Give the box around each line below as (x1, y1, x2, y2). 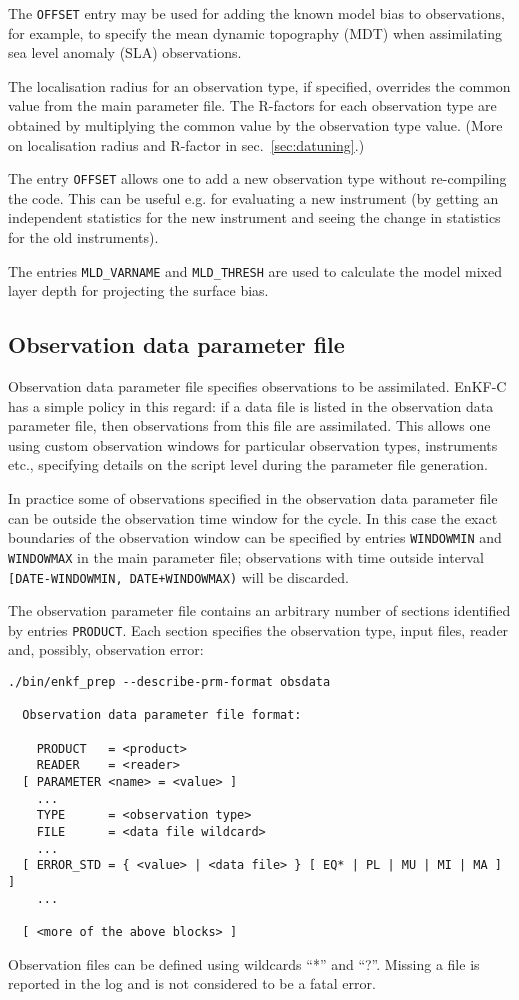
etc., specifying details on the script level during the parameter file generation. (8, 454, 488, 475)
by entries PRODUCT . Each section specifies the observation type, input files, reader (8, 619, 509, 640)
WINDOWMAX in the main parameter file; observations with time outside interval (8, 546, 484, 567)
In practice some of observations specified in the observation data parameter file (8, 488, 498, 509)
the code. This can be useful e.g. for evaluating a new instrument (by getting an (8, 187, 499, 208)
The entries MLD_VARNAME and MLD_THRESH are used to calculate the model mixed (8, 260, 502, 281)
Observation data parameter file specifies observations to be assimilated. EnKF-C (8, 376, 507, 397)
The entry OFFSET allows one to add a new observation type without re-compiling (8, 168, 507, 189)
